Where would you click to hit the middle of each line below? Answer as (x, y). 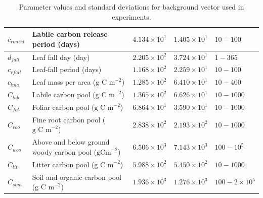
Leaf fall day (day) (61, 57)
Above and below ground (71, 142)
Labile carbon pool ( (64, 94)
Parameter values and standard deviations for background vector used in (131, 7)
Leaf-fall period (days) (67, 69)
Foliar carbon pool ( (63, 107)
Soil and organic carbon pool (77, 177)
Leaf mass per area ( (64, 82)
